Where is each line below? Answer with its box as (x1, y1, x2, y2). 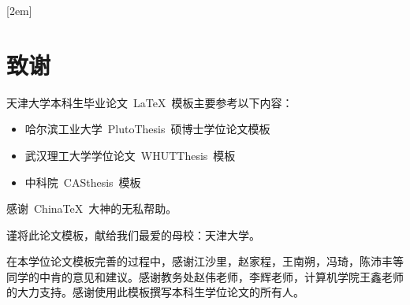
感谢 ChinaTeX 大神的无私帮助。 (6, 200, 177, 217)
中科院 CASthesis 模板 (24, 173, 141, 190)
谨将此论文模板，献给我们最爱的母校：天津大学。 (6, 226, 260, 243)
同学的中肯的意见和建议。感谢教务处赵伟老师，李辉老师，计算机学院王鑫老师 (6, 268, 404, 285)
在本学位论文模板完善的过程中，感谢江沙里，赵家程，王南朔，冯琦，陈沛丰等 (6, 253, 404, 270)
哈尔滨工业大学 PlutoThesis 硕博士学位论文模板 (24, 121, 270, 137)
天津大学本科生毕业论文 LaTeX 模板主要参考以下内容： (6, 94, 293, 110)
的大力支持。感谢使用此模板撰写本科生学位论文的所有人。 (6, 284, 304, 300)
